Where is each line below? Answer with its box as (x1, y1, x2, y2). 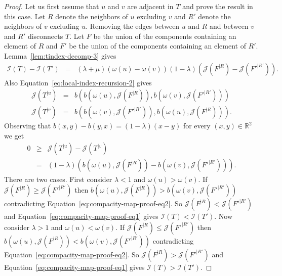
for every (183, 120, 211, 131)
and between (210, 21, 249, 31)
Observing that (4, 120, 51, 131)
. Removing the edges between (86, 21, 180, 31)
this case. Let (4, 11, 46, 21)
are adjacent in (127, 1, 174, 11)
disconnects (27, 30, 63, 41)
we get (4, 130, 24, 141)
